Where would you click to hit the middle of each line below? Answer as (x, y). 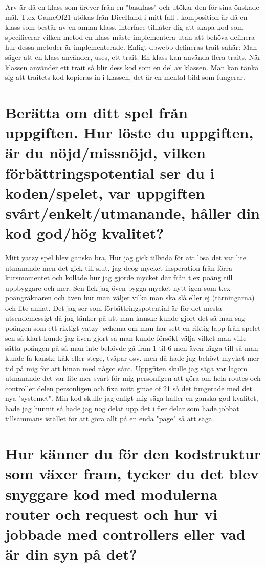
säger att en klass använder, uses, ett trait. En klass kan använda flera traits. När (133, 57)
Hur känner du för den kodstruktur (133, 453)
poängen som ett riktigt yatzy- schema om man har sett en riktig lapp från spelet (133, 328)
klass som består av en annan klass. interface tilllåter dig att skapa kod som (124, 27)
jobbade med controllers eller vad (125, 534)
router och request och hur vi (112, 513)
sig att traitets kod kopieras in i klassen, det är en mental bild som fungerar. (125, 77)
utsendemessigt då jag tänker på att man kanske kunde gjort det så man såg (125, 318)
